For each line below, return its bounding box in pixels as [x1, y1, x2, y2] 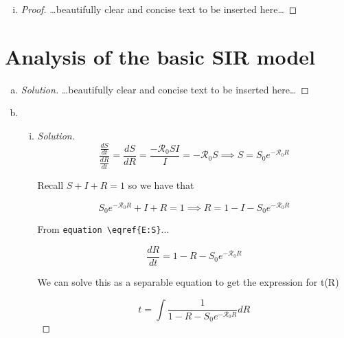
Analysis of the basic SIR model [5, 42, 316, 70]
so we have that [128, 178, 194, 192]
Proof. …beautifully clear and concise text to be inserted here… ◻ [21, 2, 297, 16]
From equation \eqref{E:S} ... [37, 222, 170, 236]
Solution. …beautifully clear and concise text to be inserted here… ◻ [21, 82, 309, 96]
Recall [37, 178, 64, 192]
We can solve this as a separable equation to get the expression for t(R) [37, 274, 339, 289]
